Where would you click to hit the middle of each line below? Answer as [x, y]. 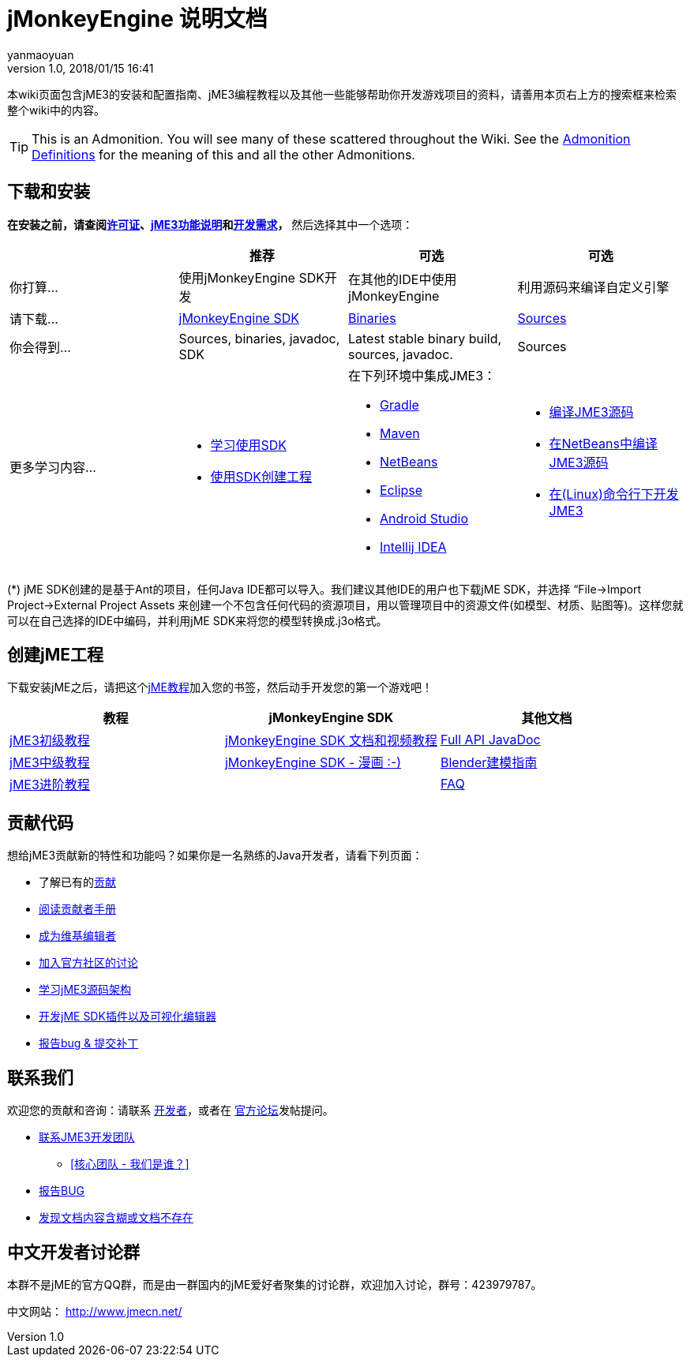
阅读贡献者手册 [77, 909]
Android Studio [424, 518]
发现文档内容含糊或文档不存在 [116, 1218]
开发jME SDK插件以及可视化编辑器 [127, 1017]
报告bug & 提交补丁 [89, 1043]
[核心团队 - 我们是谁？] [130, 1164]
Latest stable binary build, [425, 338]
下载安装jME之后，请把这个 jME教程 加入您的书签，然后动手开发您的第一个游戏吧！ [220, 687]
